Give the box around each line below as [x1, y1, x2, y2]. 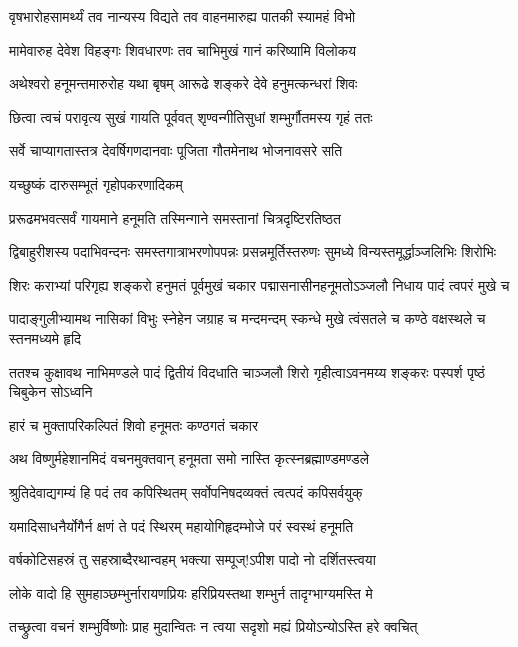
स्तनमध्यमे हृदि [9, 327, 82, 348]
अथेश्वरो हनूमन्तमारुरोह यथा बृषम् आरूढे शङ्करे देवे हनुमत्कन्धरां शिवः [9, 73, 358, 94]
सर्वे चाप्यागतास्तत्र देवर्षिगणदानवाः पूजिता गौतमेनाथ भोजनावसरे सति [9, 140, 343, 161]
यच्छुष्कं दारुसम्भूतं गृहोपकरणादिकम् [9, 173, 183, 194]
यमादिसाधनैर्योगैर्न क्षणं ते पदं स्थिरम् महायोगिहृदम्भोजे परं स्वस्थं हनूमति [9, 515, 354, 536]
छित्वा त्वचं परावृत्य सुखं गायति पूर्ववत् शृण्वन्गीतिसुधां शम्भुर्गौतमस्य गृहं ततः [9, 106, 373, 127]
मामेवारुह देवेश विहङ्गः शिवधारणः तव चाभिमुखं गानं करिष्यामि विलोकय [9, 39, 356, 60]
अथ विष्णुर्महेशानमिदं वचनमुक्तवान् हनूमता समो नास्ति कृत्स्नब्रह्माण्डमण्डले [9, 448, 369, 469]
